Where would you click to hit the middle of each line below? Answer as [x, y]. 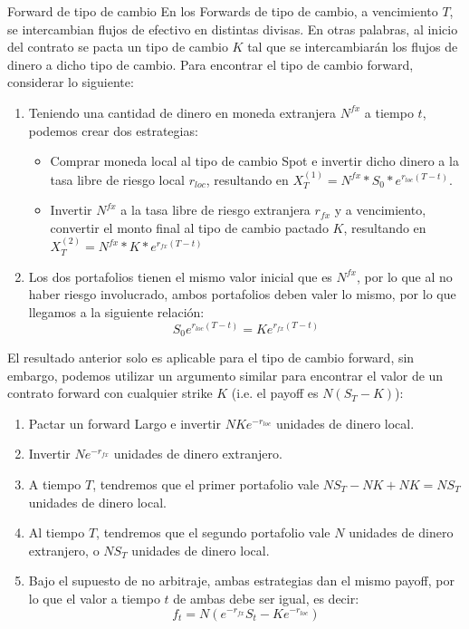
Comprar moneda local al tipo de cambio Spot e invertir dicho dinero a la [254, 161]
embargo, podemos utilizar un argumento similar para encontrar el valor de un [225, 375]
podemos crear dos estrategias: [113, 130]
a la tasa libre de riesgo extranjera [215, 210]
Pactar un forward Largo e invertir [124, 423]
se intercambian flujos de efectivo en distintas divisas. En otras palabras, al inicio [233, 29]
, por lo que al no [405, 276]
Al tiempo [57, 532]
